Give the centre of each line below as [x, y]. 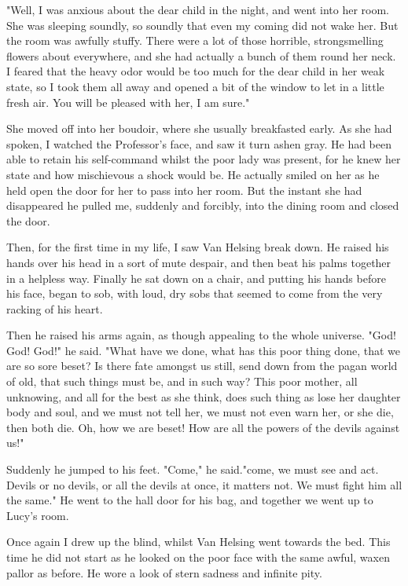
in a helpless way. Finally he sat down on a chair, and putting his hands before [196, 278]
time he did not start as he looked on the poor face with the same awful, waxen [198, 557]
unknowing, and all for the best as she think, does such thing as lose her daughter [204, 396]
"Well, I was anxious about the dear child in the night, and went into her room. [198, 9]
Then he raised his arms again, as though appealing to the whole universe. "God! [201, 335]
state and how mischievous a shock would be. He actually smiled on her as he [193, 174]
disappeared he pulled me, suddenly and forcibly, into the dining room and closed [203, 205]
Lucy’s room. [38, 515]
